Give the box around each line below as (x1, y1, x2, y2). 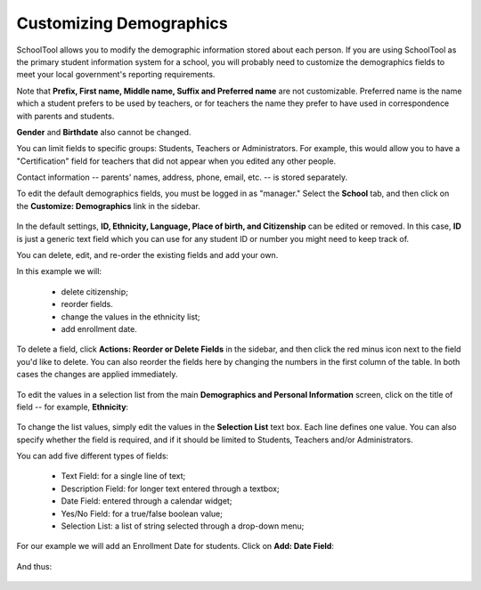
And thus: (16, 561, 53, 571)
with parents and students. (16, 110, 115, 121)
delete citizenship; (61, 286, 129, 297)
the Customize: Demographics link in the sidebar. (16, 200, 200, 211)
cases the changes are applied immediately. (16, 369, 178, 380)
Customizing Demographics (16, 13, 228, 33)
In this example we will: (16, 266, 102, 277)
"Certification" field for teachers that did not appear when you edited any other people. (16, 156, 337, 166)
